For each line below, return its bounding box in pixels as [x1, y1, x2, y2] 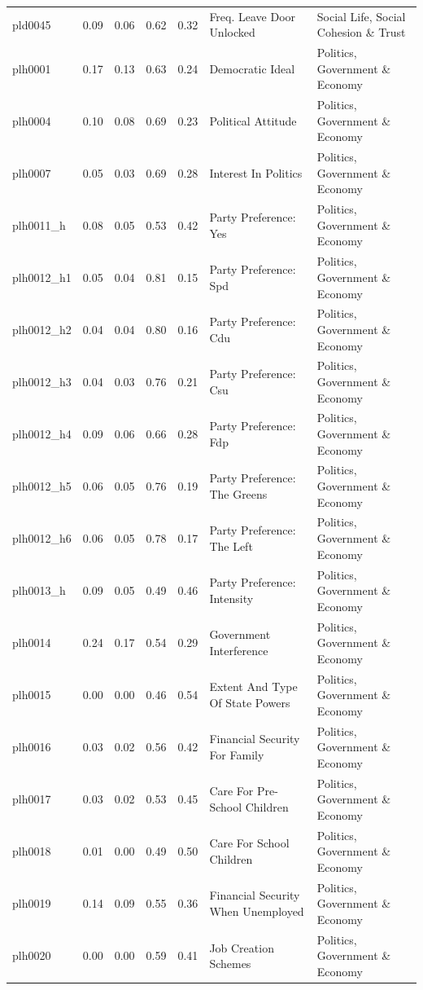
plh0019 [12, 895, 51, 912]
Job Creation [209, 939, 274, 956]
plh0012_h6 [12, 530, 72, 547]
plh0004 [12, 112, 51, 129]
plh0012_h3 [12, 372, 72, 389]
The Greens [209, 485, 268, 502]
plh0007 [12, 164, 51, 181]
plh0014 [12, 634, 51, 651]
